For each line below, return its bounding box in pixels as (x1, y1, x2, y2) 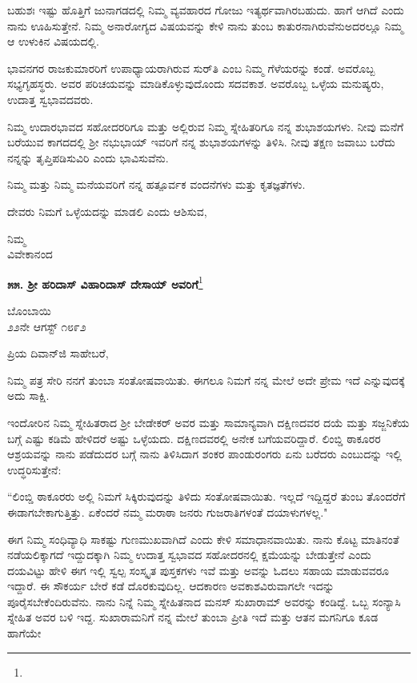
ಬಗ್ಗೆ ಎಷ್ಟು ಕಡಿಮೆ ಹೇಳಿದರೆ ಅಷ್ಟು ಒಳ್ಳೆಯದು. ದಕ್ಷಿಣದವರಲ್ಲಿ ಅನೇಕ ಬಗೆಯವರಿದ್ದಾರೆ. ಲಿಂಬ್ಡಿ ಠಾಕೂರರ (7, 429, 381, 446)
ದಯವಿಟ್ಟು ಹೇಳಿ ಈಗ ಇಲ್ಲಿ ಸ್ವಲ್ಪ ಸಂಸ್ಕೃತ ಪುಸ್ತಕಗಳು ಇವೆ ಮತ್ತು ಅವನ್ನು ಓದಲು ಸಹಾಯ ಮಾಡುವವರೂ (7, 561, 389, 578)
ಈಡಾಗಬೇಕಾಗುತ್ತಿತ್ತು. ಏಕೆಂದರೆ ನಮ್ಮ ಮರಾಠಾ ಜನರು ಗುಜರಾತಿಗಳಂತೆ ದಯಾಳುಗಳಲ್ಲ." (7, 503, 328, 520)
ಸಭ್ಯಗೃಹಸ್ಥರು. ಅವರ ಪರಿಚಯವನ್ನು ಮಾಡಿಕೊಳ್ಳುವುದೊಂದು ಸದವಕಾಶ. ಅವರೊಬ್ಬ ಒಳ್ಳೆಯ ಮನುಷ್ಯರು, (7, 75, 384, 92)
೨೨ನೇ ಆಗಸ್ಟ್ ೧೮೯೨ (7, 318, 86, 334)
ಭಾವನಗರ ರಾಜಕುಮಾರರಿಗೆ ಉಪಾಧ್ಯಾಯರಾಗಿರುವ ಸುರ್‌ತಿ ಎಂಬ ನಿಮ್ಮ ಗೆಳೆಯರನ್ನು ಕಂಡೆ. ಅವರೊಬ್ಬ (7, 59, 375, 76)
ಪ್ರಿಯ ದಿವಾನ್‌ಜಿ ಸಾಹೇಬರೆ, (7, 345, 109, 361)
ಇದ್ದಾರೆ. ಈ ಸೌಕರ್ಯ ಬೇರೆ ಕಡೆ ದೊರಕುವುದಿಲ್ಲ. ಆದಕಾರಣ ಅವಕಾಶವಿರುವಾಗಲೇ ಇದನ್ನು (7, 577, 335, 594)
